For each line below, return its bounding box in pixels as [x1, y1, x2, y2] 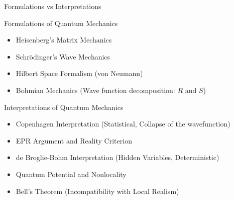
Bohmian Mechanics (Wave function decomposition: [16, 84, 175, 95]
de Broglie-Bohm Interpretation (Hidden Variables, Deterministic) [16, 152, 219, 162]
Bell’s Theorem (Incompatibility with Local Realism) [16, 185, 179, 196]
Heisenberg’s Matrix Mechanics [16, 34, 112, 45]
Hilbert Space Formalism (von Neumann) [16, 68, 143, 78]
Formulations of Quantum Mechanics [4, 17, 118, 28]
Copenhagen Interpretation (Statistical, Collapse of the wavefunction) [16, 118, 230, 129]
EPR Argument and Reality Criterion [16, 135, 132, 145]
